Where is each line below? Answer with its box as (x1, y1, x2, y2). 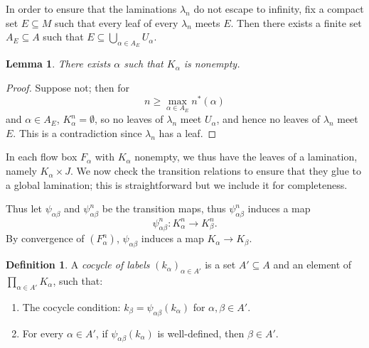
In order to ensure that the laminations (6, 1, 177, 16)
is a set (205, 257, 236, 272)
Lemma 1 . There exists (6, 56, 111, 71)
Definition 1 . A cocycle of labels (6, 257, 150, 272)
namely (6, 163, 37, 178)
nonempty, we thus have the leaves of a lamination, (134, 149, 358, 164)
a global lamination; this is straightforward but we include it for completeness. (6, 177, 348, 192)
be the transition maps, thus (102, 201, 226, 216)
